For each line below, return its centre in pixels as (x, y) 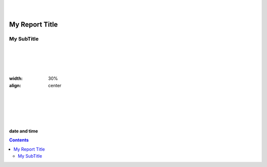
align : (15, 85)
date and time (23, 131)
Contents (19, 140)
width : (16, 78)
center (55, 85)
